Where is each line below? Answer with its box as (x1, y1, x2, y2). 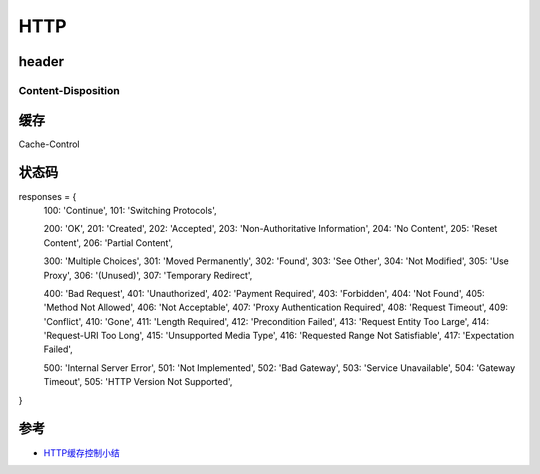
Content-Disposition (18, 83, 120, 97)
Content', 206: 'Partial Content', (43, 236, 174, 249)
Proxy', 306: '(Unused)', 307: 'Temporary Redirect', (43, 269, 253, 281)
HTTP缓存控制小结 (43, 446, 120, 459)
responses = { (18, 190, 77, 202)
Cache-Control (18, 138, 80, 150)
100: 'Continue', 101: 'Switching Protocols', (43, 204, 217, 216)
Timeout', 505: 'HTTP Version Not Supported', (43, 376, 233, 388)
